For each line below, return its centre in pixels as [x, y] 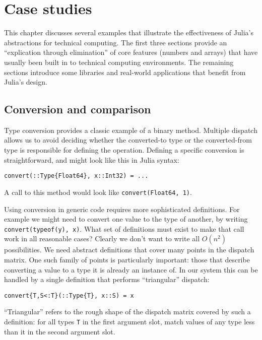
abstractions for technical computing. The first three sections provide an [116, 42]
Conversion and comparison [78, 109]
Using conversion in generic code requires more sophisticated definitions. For [122, 209]
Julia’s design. [26, 82]
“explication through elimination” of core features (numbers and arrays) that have [131, 52]
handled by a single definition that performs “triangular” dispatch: [107, 279]
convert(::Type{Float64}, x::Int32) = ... [76, 176]
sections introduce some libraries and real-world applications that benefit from [125, 72]
